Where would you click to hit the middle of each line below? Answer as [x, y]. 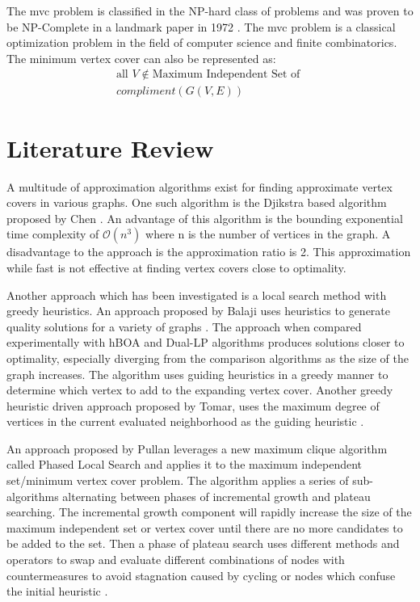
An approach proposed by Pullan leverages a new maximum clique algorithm [197, 448]
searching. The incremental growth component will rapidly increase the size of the [209, 512]
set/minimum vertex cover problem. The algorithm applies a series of [178, 480]
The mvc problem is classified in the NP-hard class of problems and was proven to [210, 11]
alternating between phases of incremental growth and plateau [216, 496]
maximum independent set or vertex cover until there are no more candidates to [205, 527]
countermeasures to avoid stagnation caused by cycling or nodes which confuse [201, 575]
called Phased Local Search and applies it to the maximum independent [185, 464]
